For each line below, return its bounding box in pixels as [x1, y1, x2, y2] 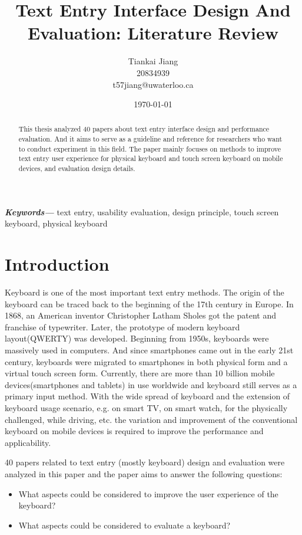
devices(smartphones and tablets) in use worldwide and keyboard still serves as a [5, 378, 297, 390]
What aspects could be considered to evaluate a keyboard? [18, 518, 231, 531]
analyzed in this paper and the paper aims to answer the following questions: [5, 467, 283, 480]
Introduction [5, 252, 109, 276]
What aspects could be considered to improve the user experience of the [18, 487, 278, 500]
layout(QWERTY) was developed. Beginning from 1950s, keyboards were [5, 332, 269, 344]
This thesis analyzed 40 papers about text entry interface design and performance [18, 124, 270, 134]
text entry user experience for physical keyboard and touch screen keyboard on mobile [18, 153, 283, 163]
